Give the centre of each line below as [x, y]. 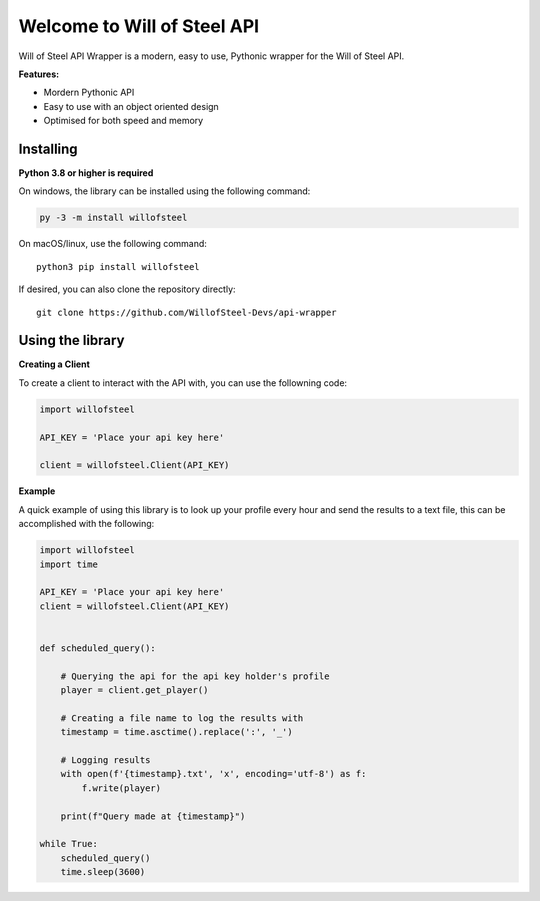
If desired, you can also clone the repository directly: [127, 289]
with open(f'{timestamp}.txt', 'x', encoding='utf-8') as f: [213, 774]
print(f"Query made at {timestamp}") [153, 816]
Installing [48, 148]
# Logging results [105, 760]
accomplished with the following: [86, 524]
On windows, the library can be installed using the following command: [164, 191]
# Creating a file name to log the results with [182, 718]
